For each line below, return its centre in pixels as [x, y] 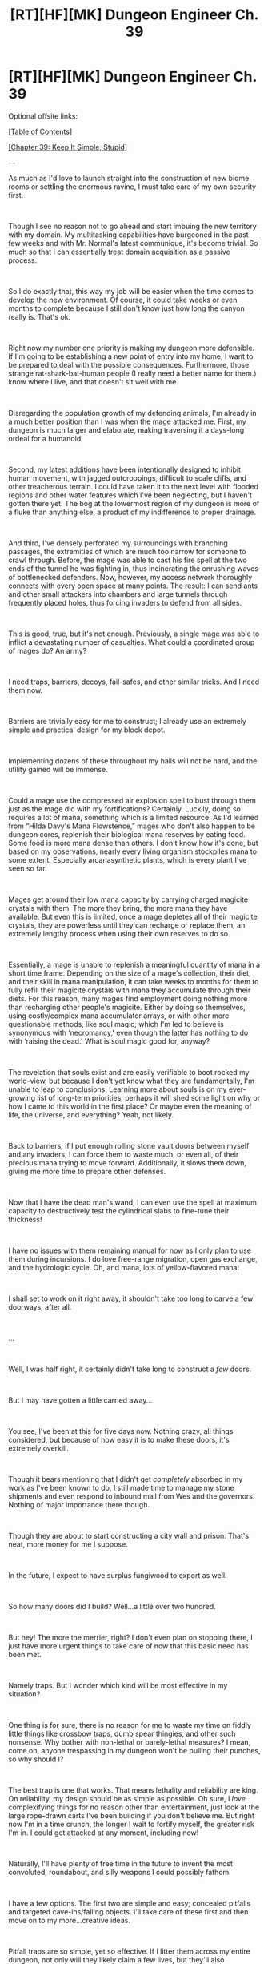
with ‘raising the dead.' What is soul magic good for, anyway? [109, 1041]
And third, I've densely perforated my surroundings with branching [118, 543]
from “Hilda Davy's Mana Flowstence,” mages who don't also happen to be [132, 826]
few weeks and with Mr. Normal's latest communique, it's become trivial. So [133, 243]
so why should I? [36, 1759]
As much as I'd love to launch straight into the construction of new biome [129, 178]
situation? [24, 1694]
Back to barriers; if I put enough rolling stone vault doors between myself [129, 1145]
